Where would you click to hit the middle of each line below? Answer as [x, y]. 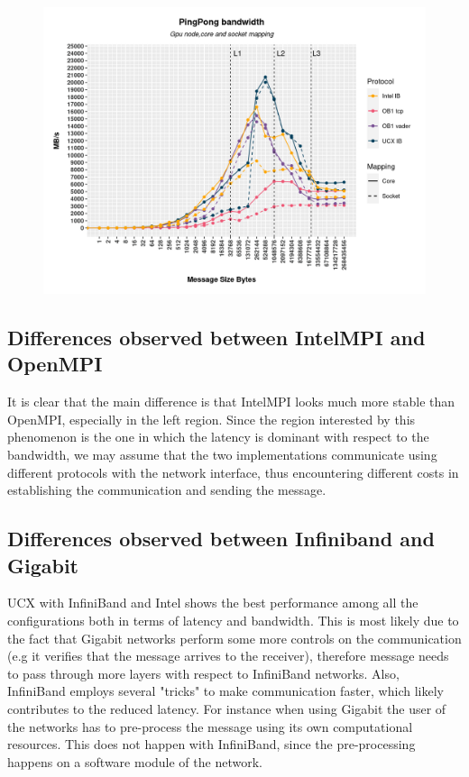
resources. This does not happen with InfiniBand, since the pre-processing [212, 744]
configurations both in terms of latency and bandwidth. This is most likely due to [233, 620]
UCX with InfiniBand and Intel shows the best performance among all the [213, 603]
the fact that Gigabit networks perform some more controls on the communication [234, 638]
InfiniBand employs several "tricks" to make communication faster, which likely [225, 691]
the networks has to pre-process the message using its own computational [210, 726]
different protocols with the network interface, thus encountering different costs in [233, 472]
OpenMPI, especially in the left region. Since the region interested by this [212, 419]
